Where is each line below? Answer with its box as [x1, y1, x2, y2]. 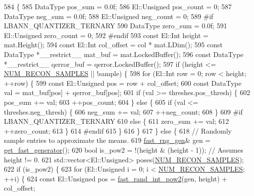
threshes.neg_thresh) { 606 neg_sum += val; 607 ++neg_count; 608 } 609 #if [4, 106, 243, 117]
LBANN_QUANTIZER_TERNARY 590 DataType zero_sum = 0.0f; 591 [4, 20, 227, 31]
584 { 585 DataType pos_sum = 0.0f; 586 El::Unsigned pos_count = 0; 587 [4, 1, 232, 11]
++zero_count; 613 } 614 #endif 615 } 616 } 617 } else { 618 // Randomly [4, 125, 232, 136]
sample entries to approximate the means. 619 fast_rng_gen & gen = [4, 135, 211, 145]
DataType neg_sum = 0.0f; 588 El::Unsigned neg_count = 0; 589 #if [4, 11, 213, 21]
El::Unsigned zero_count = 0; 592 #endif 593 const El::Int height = [4, 30, 209, 40]
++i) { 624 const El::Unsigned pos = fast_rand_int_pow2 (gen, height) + [4, 173, 228, 183]
